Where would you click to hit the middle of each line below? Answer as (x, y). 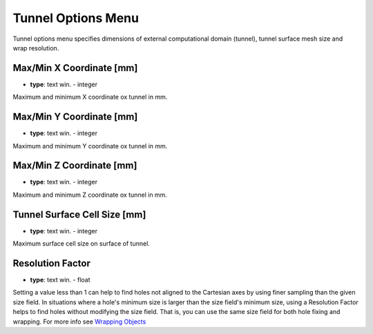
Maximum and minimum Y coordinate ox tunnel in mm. (90, 146)
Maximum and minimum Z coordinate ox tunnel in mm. (90, 195)
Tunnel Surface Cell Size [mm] (79, 214)
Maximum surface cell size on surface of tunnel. (81, 244)
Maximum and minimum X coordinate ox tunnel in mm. (90, 97)
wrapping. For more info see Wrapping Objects (79, 322)
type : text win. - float (60, 280)
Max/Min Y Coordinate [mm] (75, 117)
